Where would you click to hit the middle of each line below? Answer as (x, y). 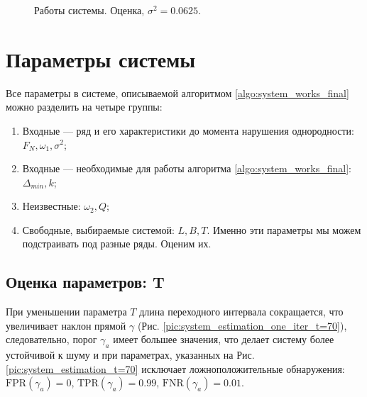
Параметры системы (101, 58)
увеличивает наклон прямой (66, 325)
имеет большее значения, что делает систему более (224, 339)
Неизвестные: (51, 206)
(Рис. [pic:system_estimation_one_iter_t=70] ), (242, 325)
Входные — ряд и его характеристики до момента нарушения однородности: (188, 130)
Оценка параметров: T (85, 282)
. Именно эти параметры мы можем (284, 229)
